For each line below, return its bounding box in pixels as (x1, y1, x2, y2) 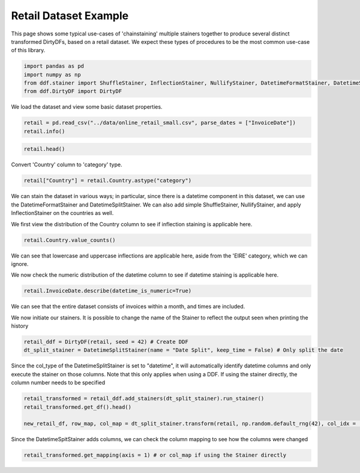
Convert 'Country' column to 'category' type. (11, 161, 122, 168)
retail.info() (23, 128, 65, 134)
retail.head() (23, 146, 65, 152)
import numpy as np (23, 71, 81, 78)
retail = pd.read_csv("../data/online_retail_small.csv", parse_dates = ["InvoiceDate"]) (23, 119, 296, 126)
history (11, 322, 29, 330)
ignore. (11, 260, 29, 267)
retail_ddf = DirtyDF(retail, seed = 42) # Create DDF (23, 339, 188, 345)
